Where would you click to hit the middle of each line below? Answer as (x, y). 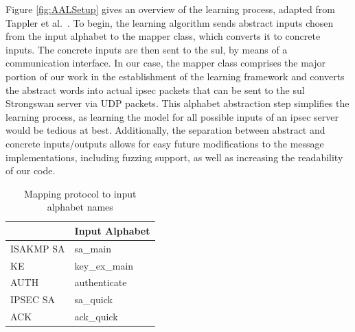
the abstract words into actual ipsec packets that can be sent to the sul (155, 90)
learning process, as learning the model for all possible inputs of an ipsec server (172, 116)
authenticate (101, 282)
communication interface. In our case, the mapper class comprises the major (166, 63)
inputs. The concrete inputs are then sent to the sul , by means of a (147, 49)
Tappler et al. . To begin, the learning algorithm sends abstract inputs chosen (170, 22)
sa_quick (93, 299)
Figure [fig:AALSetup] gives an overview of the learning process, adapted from (170, 9)
